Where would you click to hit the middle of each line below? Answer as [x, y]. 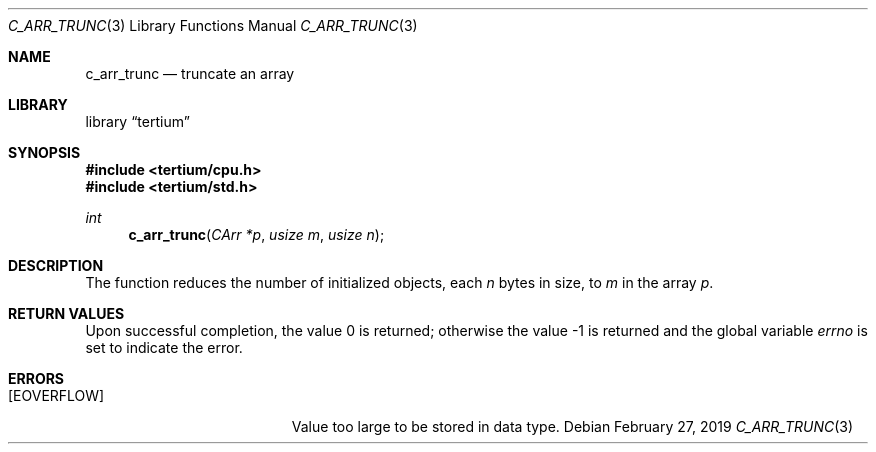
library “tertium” [137, 121]
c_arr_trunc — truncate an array [190, 73]
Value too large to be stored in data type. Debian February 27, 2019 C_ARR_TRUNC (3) [572, 426]
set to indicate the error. [164, 347]
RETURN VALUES [66, 313]
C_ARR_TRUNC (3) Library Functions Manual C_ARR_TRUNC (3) [213, 25]
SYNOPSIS [44, 152]
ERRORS [36, 378]
